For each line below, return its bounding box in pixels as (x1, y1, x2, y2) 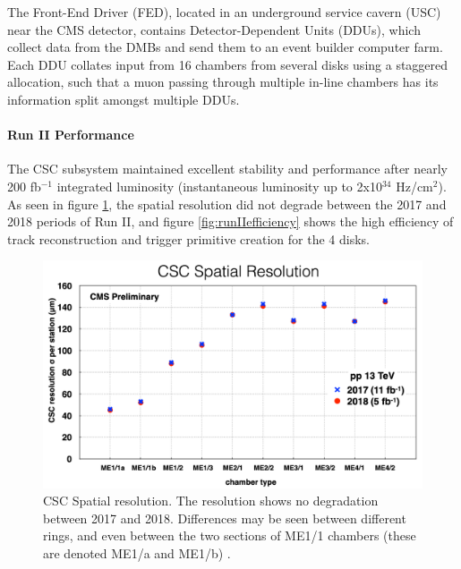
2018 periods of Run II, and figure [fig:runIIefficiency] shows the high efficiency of (7, 212, 454, 231)
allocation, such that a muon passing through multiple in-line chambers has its (7, 72, 439, 91)
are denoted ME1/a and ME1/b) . (43, 543, 231, 562)
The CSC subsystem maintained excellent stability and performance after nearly (7, 159, 448, 178)
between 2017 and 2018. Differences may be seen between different (43, 508, 406, 527)
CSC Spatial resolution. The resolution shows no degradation (43, 491, 379, 510)
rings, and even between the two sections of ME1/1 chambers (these (43, 526, 416, 545)
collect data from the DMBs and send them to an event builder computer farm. (7, 38, 443, 56)
